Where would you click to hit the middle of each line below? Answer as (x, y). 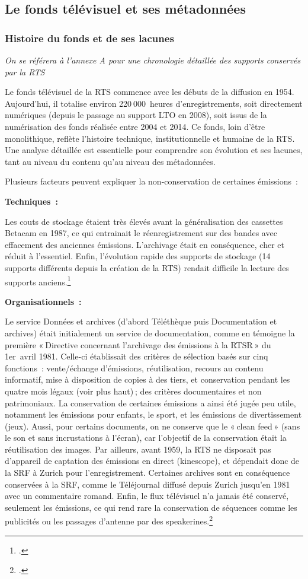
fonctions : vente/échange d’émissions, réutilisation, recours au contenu (134, 368)
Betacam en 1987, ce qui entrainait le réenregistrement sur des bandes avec (141, 233)
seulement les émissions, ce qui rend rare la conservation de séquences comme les (151, 507)
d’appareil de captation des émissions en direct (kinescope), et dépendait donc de (152, 461)
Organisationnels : (43, 301)
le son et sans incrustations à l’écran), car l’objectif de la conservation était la (146, 438)
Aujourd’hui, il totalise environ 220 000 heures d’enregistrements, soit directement (154, 103)
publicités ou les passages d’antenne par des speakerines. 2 (109, 520)
